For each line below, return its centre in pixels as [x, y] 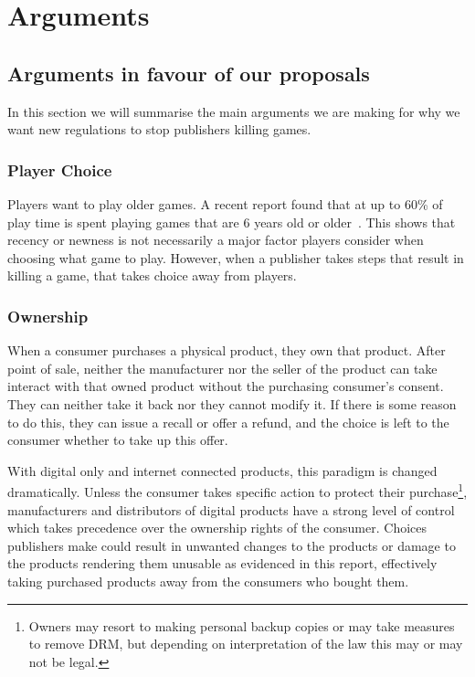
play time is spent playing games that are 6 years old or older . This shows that [232, 222]
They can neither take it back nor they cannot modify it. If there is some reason [232, 403]
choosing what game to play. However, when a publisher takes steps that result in [236, 257]
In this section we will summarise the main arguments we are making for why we [234, 111]
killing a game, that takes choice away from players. [152, 275]
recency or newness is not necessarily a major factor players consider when [216, 240]
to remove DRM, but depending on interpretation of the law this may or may [246, 644]
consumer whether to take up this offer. [118, 440]
